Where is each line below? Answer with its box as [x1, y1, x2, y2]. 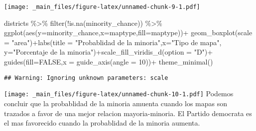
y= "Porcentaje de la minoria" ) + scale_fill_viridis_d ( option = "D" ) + [4, 47, 213, 57]
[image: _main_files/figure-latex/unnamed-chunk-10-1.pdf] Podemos [4, 88, 234, 99]
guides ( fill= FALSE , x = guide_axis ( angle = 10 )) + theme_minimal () [4, 57, 213, 67]
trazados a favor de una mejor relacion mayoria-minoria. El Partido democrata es [4, 108, 252, 118]
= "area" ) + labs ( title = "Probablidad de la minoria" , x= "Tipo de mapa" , [4, 37, 222, 47]
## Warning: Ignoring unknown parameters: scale [4, 74, 168, 81]
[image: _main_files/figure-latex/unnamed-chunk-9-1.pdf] [4, 3, 200, 10]
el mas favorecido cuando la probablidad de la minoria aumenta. [4, 118, 200, 128]
